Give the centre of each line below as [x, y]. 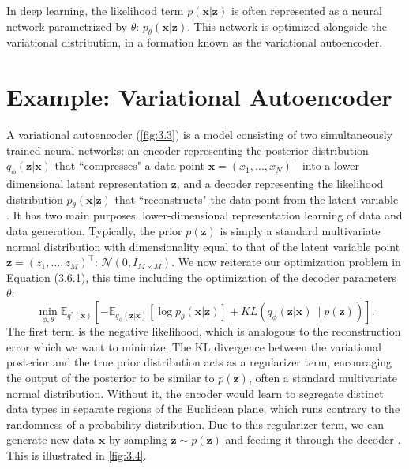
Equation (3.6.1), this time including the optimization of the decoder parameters [202, 277]
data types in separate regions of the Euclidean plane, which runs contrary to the [203, 409]
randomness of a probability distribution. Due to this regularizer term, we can [195, 424]
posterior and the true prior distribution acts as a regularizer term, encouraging [199, 362]
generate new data [51, 439]
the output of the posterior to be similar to [111, 378]
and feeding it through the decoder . [313, 439]
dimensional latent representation [87, 184]
